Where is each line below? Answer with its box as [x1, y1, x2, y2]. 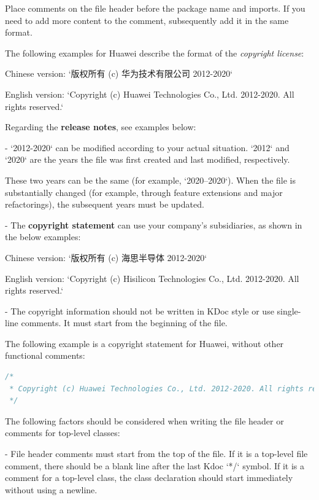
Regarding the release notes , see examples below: [5, 120, 196, 133]
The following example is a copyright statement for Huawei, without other [5, 337, 284, 350]
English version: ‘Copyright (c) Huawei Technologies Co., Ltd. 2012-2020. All [5, 87, 294, 100]
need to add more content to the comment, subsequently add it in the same [5, 14, 289, 26]
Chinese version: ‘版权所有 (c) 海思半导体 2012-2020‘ [5, 251, 207, 264]
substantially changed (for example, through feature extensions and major [5, 186, 283, 198]
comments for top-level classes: [5, 426, 120, 439]
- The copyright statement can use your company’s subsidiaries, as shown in [5, 218, 302, 231]
